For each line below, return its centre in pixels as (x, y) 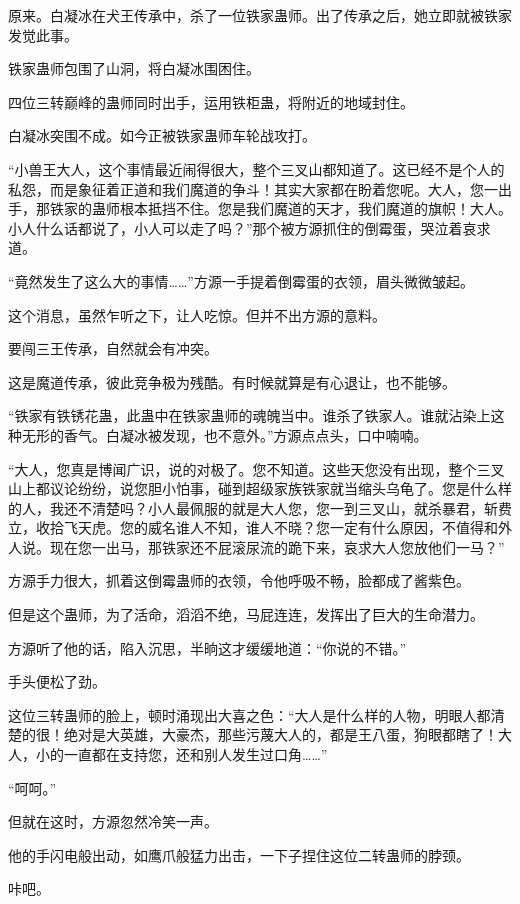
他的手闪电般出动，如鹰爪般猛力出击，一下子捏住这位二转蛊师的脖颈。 (239, 854)
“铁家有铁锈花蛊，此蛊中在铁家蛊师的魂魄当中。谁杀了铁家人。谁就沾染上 (249, 415)
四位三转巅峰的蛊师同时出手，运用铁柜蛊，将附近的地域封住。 (211, 101)
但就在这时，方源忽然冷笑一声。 (113, 821)
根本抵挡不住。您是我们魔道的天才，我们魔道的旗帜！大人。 (315, 208)
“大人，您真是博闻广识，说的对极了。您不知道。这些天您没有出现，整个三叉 (256, 468)
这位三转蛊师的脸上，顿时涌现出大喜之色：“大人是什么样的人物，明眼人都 (249, 714)
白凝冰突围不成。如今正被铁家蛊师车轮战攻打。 (162, 135)
